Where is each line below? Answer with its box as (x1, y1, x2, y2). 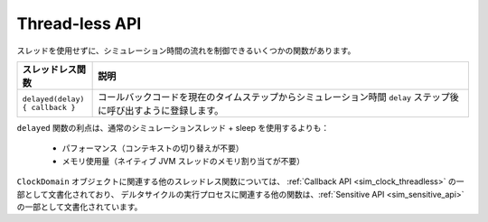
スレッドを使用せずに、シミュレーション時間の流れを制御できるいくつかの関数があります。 (16, 45, 356, 56)
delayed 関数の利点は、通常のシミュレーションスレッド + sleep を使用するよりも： (16, 122, 330, 133)
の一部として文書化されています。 (16, 201, 143, 212)
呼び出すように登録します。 (107, 104, 224, 116)
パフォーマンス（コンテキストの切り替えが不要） (61, 143, 244, 153)
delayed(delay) (22, 94, 85, 104)
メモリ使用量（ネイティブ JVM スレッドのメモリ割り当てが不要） (61, 155, 305, 166)
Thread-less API (16, 14, 142, 33)
